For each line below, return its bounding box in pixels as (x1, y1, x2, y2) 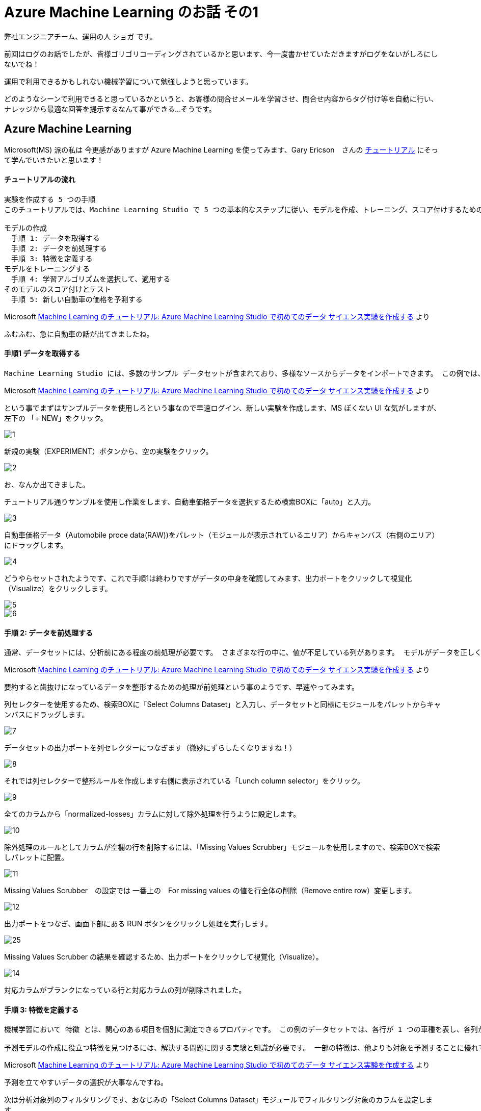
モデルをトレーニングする (4, 264, 90, 273)
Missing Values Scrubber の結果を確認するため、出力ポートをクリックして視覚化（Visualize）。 (4, 952, 323, 962)
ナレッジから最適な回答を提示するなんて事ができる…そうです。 (4, 104, 216, 113)
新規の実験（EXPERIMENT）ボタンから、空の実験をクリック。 (4, 447, 213, 456)
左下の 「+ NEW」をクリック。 (4, 414, 108, 423)
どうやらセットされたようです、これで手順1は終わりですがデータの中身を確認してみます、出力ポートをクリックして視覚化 (4, 574, 412, 583)
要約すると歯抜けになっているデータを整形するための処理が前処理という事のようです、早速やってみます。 (4, 683, 359, 692)
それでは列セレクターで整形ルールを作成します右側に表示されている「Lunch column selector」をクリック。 (4, 776, 365, 786)
